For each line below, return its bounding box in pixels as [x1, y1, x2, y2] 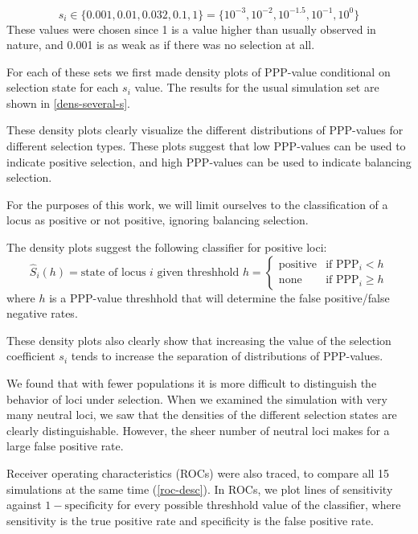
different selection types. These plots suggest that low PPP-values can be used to [6, 138, 406, 154]
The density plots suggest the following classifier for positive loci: [6, 239, 327, 256]
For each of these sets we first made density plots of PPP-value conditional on [6, 63, 391, 80]
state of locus [80, 266, 146, 278]
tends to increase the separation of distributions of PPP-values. [71, 347, 383, 364]
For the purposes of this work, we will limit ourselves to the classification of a [6, 195, 388, 212]
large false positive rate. [6, 437, 124, 454]
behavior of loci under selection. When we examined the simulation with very [6, 390, 387, 407]
